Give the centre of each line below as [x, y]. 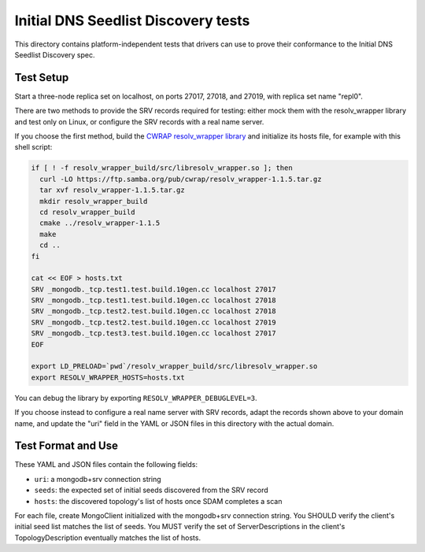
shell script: [33, 147]
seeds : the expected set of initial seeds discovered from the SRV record [152, 490]
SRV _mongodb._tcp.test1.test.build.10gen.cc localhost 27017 [153, 289]
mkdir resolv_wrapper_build [94, 201]
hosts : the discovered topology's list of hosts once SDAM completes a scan [158, 501]
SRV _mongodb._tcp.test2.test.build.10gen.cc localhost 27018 [153, 311]
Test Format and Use [66, 446]
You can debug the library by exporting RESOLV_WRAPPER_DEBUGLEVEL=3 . [136, 398]
